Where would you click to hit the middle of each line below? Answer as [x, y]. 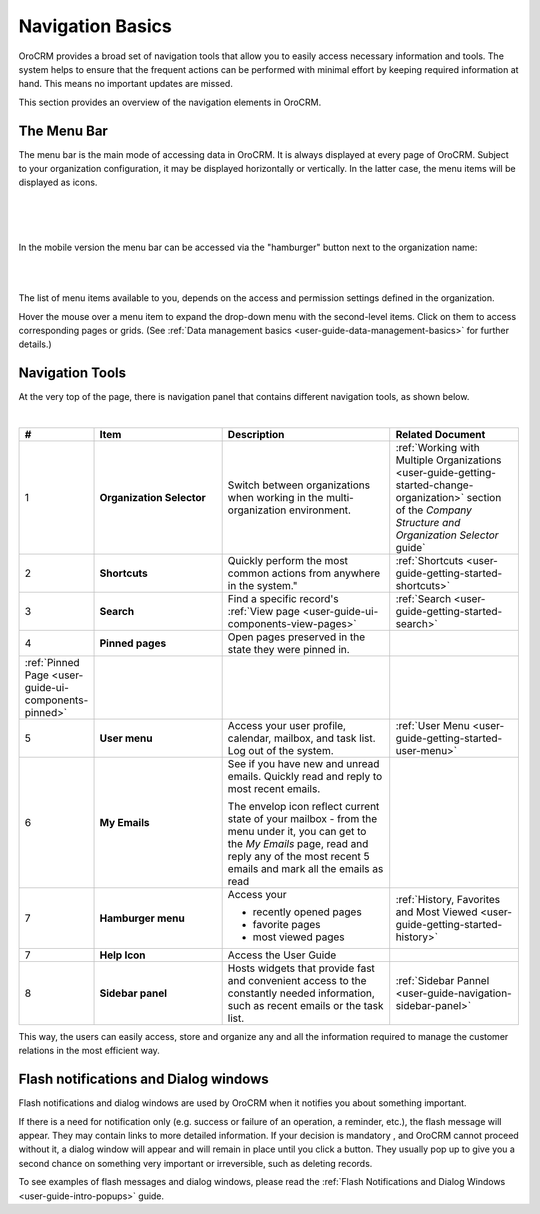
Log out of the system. [280, 750]
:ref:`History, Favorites [448, 899]
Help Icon [122, 955]
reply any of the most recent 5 [298, 856]
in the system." [263, 585]
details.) [35, 344]
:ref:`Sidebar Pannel [442, 980]
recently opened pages [307, 912]
